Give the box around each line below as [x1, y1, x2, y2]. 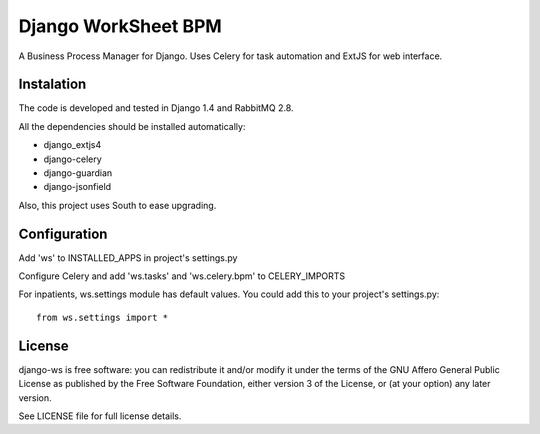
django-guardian [43, 167, 113, 179]
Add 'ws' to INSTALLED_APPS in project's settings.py [18, 251, 238, 264]
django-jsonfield [43, 181, 112, 193]
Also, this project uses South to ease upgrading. [18, 199, 217, 211]
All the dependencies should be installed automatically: [18, 120, 246, 132]
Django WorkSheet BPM [18, 15, 222, 37]
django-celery [43, 153, 102, 165]
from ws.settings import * [36, 311, 169, 323]
